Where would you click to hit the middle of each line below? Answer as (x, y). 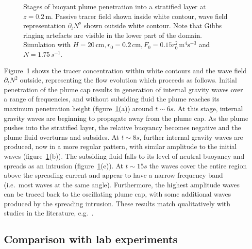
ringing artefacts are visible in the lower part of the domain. (113, 35)
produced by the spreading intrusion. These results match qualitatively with (117, 203)
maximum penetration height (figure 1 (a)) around (79, 108)
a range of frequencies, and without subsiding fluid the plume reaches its (112, 99)
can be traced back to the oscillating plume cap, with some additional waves (118, 194)
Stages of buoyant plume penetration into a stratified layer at (115, 6)
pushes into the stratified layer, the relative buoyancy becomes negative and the (123, 127)
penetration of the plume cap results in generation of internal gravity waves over (124, 89)
